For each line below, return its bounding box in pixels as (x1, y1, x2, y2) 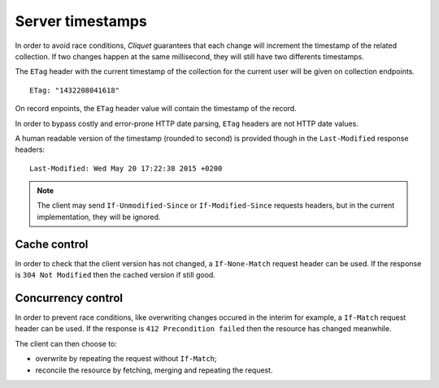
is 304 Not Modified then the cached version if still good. (15, 270, 215, 280)
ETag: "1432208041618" (29, 85, 120, 95)
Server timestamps (15, 12, 148, 30)
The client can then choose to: (15, 338, 118, 348)
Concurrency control (15, 291, 124, 304)
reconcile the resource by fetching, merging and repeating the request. (35, 365, 273, 375)
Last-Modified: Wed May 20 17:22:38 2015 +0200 (29, 163, 223, 173)
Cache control (15, 237, 89, 251)
